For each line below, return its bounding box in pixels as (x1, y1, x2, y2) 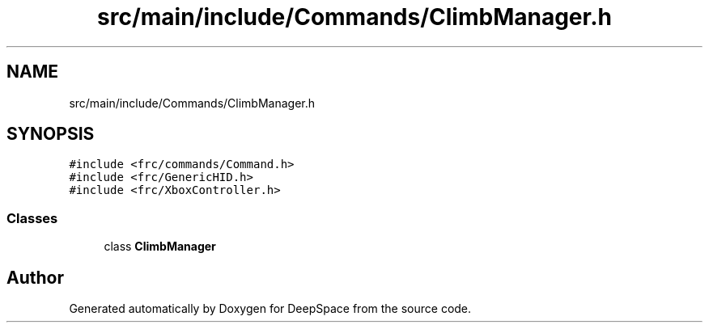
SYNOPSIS (6, 124, 95, 145)
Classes (6, 209, 58, 226)
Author (6, 267, 64, 288)
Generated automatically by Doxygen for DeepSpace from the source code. (69, 302, 472, 316)
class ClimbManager (104, 239, 216, 254)
